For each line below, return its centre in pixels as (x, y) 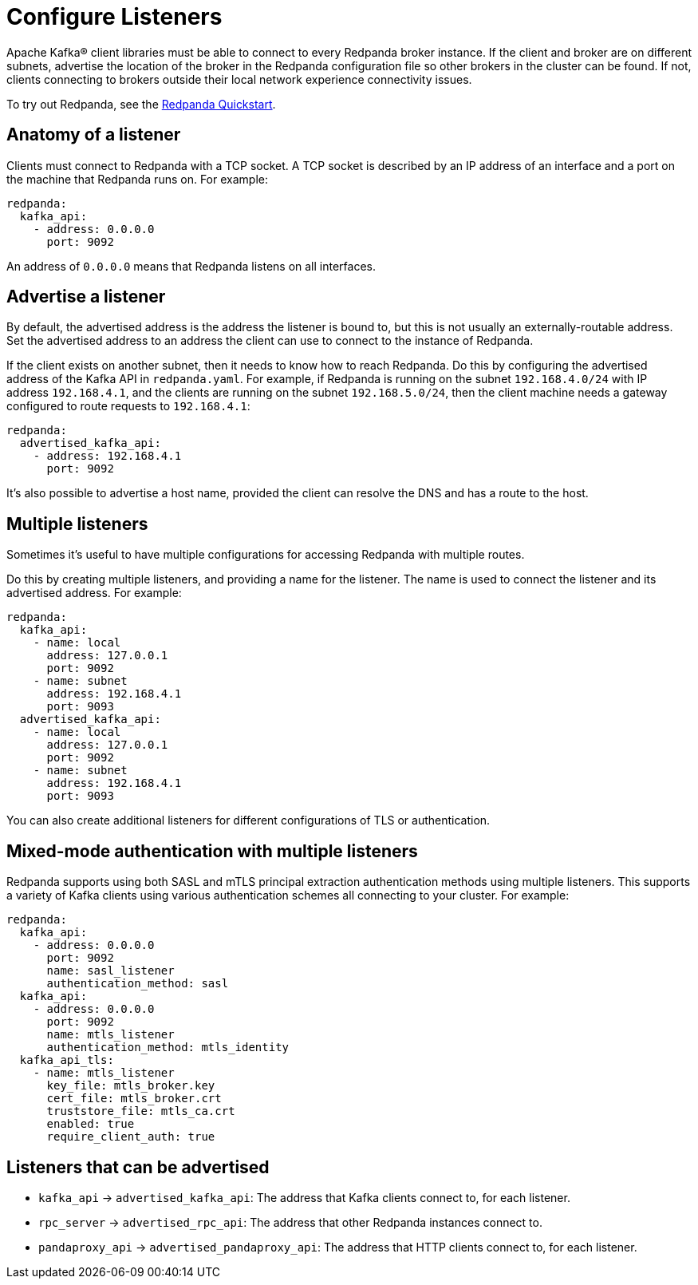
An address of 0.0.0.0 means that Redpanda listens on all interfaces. (191, 266)
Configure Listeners (114, 17)
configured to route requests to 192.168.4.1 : (128, 406)
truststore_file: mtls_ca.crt (141, 1111)
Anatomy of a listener (94, 135)
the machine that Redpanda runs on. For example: (137, 179)
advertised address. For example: (94, 593)
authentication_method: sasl (138, 984)
